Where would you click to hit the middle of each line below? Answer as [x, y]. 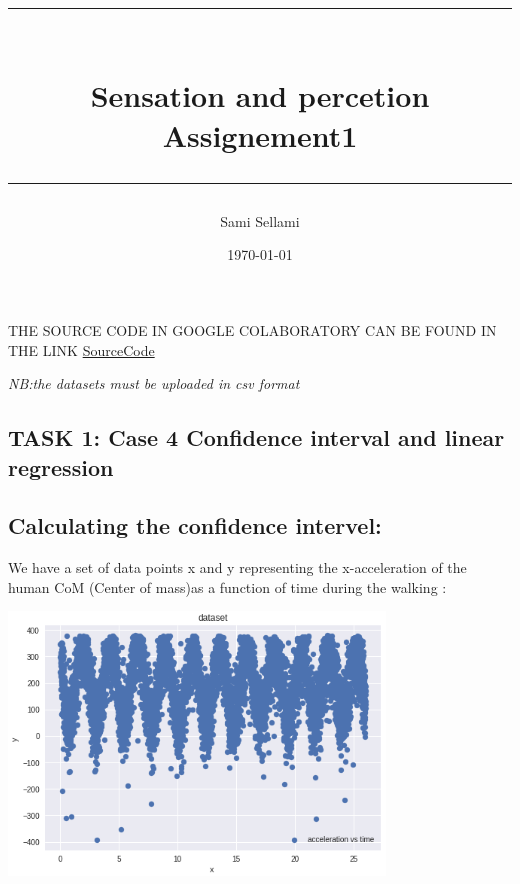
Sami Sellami [260, 220]
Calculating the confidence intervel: [195, 525]
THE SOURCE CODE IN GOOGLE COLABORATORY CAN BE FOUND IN [252, 329]
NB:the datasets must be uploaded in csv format [154, 383]
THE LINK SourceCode [81, 349]
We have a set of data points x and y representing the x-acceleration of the [237, 567]
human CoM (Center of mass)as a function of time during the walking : [227, 586]
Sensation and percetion [260, 95]
